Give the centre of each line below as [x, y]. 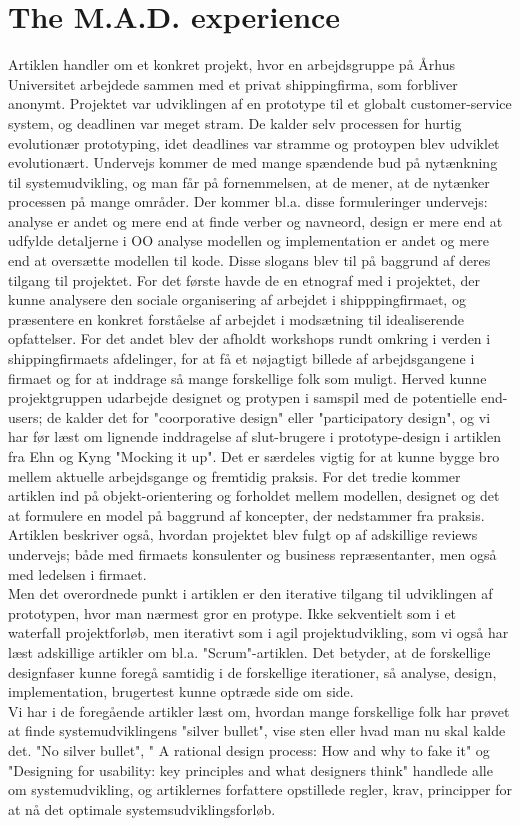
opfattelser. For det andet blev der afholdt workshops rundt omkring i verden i [249, 338]
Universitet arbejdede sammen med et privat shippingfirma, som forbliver [233, 83]
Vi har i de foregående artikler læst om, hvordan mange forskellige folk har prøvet [259, 710]
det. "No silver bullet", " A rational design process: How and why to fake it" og [249, 749]
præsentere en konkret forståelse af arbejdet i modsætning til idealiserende [236, 318]
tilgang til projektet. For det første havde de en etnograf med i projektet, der [244, 279]
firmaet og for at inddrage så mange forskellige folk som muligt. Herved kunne [247, 377]
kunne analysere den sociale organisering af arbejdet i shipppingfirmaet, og [237, 299]
